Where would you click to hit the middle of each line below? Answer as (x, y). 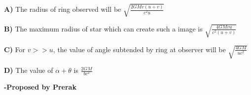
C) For (15, 49)
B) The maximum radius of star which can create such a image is (103, 28)
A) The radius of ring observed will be (63, 9)
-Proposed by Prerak (40, 87)
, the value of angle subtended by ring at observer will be (139, 49)
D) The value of (29, 70)
